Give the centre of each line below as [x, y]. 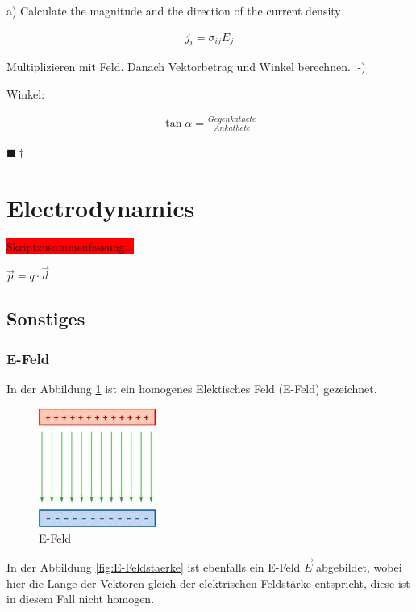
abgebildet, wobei [359, 566]
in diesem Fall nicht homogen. [81, 599]
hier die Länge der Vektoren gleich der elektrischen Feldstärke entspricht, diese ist [208, 583]
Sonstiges [46, 319]
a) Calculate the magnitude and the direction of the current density [174, 10]
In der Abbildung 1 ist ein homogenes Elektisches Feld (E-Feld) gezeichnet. [192, 388]
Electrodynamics [101, 207]
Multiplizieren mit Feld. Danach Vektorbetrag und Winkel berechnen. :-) [186, 67]
